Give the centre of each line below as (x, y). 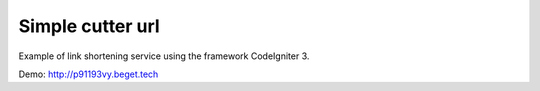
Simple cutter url (89, 26)
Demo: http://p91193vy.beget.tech (88, 74)
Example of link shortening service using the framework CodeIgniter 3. (164, 56)
